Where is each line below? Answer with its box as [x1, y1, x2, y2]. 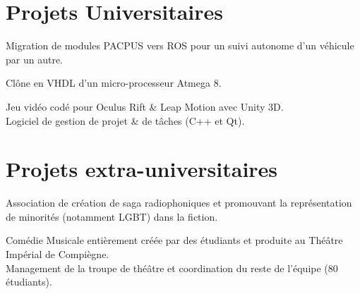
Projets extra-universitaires [6, 154, 278, 183]
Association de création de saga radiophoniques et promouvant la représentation [6, 195, 352, 210]
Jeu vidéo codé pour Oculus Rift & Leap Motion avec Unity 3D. [6, 99, 284, 114]
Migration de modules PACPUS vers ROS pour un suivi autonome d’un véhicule [6, 38, 354, 53]
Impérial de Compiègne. [6, 247, 109, 261]
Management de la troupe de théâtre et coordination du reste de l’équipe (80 [6, 260, 338, 275]
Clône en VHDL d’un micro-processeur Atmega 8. [6, 75, 222, 90]
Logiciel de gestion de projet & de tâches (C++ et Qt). [6, 113, 245, 128]
